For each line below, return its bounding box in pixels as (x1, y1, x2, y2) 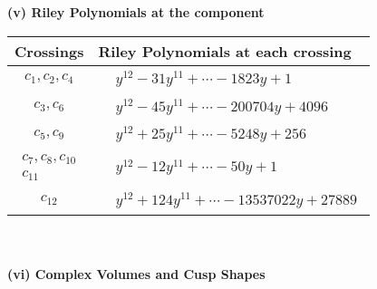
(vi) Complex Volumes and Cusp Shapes (7, 265, 266, 284)
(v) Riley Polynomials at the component (7, 3, 265, 21)
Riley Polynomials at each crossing (98, 40, 352, 62)
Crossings (14, 40, 84, 62)
